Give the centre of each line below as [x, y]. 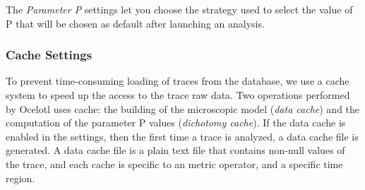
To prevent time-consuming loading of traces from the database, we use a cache [178, 81]
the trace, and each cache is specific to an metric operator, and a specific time [174, 164]
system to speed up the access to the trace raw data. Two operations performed [178, 95]
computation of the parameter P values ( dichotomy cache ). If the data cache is [176, 123]
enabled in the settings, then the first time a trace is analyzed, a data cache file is [182, 136]
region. [20, 178]
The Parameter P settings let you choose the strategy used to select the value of [179, 9]
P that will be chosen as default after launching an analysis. [135, 23]
